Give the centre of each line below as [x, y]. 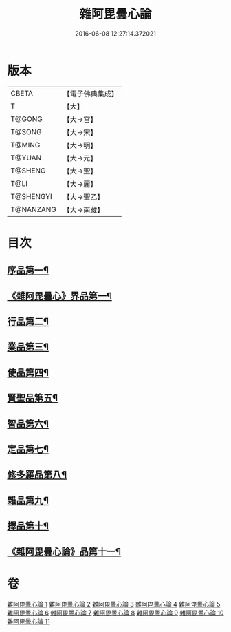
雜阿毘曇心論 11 [29, 621]
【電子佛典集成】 [91, 94]
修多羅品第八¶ [37, 475]
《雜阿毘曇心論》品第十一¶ [64, 551]
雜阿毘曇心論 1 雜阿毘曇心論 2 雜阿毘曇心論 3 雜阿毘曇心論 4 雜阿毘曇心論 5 [114, 604]
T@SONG [26, 131]
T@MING [25, 145]
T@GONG [26, 119]
